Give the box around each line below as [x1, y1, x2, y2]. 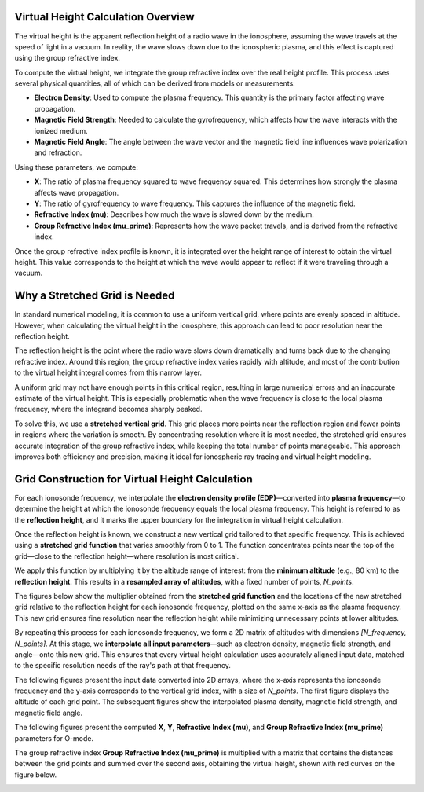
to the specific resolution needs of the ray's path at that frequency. [14, 661, 231, 670]
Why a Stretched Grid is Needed [14, 289, 175, 302]
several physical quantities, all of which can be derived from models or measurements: [14, 79, 296, 88]
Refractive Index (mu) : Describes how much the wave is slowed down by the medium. [34, 210, 314, 219]
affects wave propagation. [34, 188, 119, 197]
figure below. [14, 770, 57, 779]
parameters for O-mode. [14, 733, 94, 742]
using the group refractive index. [14, 53, 121, 63]
